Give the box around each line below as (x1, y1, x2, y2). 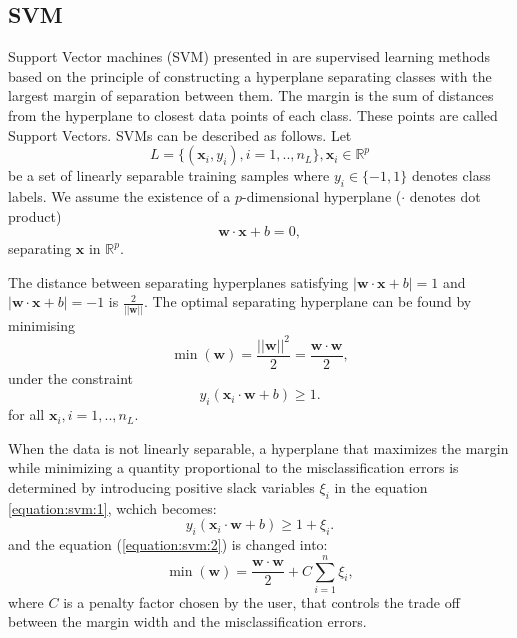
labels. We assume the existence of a (8, 185, 231, 206)
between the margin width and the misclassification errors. (8, 611, 367, 632)
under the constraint (8, 367, 134, 388)
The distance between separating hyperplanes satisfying (8, 271, 349, 292)
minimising (8, 314, 75, 335)
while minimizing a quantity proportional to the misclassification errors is (8, 457, 459, 478)
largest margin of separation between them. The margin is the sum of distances (8, 85, 494, 106)
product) (8, 205, 62, 226)
